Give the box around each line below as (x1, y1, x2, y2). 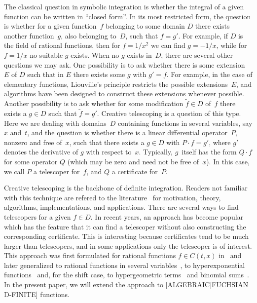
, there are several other (161, 49, 233, 60)
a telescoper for (33, 166, 80, 176)
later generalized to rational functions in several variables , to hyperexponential (4, 260, 245, 270)
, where (209, 137, 231, 147)
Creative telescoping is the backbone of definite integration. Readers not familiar (4, 183, 248, 193)
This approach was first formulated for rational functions (4, 250, 176, 261)
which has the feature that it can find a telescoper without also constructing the (4, 221, 246, 231)
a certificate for (111, 166, 158, 176)
